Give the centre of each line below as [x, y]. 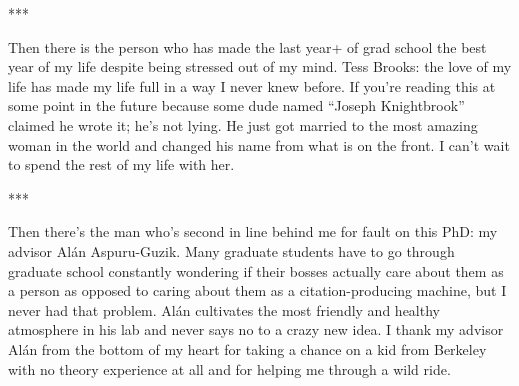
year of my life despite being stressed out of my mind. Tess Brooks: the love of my [260, 66]
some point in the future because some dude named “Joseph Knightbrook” [236, 105]
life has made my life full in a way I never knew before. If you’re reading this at [252, 85]
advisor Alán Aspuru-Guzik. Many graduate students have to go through [231, 250]
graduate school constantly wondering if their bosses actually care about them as [256, 270]
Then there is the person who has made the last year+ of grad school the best [247, 46]
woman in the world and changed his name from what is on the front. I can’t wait [259, 144]
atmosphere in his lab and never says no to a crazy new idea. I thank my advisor [256, 329]
